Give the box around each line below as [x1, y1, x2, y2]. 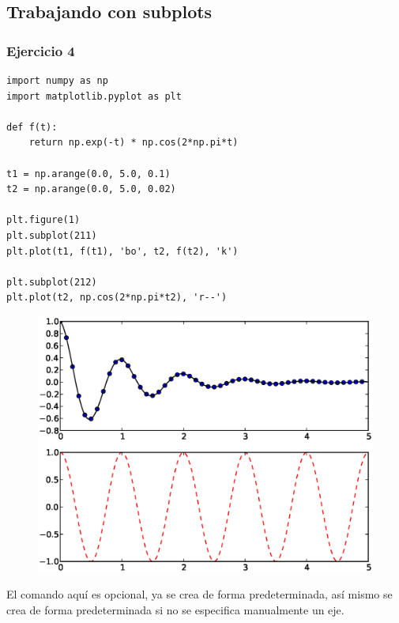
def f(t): [6, 121, 58, 133]
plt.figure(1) [6, 214, 81, 226]
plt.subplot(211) [6, 229, 97, 241]
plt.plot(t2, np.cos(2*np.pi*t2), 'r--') [6, 292, 228, 304]
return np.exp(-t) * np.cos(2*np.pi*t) [28, 137, 239, 149]
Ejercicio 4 [6, 40, 75, 60]
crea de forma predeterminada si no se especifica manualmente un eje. [6, 601, 344, 617]
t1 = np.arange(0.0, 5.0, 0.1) [6, 168, 171, 179]
